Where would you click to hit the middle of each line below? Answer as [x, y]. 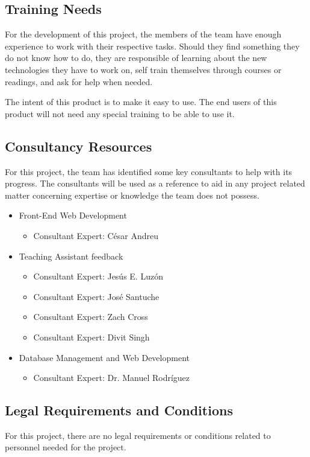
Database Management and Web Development [104, 357]
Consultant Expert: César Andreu [96, 235]
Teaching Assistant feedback [71, 256]
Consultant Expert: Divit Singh [91, 337]
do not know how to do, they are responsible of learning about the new [136, 58]
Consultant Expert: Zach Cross [91, 317]
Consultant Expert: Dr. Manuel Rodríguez [112, 378]
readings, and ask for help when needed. [79, 81]
